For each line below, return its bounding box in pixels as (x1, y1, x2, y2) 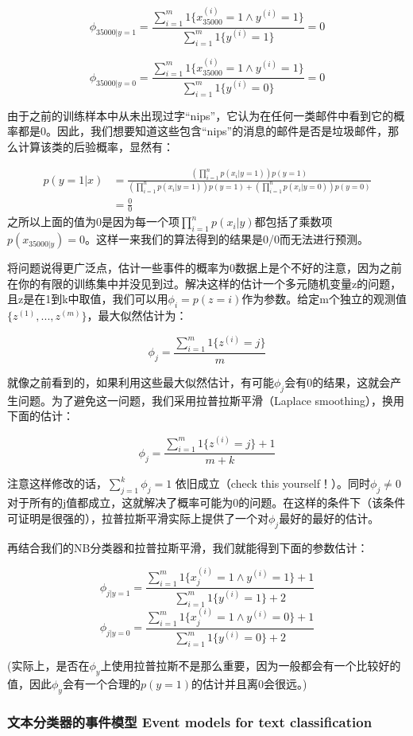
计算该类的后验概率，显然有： (17, 138, 174, 154)
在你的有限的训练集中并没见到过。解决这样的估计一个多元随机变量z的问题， (7, 275, 402, 291)
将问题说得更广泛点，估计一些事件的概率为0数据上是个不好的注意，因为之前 (7, 259, 402, 276)
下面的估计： (7, 407, 74, 424)
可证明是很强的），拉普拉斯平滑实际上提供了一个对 (7, 509, 268, 526)
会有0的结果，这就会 (284, 374, 391, 391)
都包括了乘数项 (254, 213, 333, 230)
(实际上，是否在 (7, 656, 90, 673)
